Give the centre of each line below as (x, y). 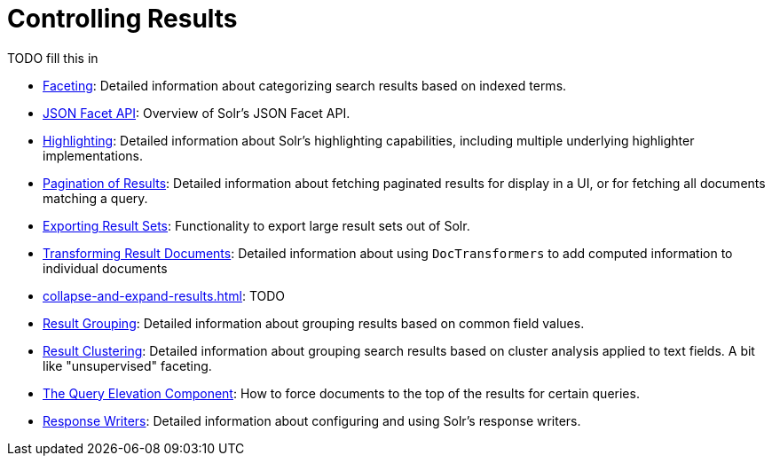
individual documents (105, 268)
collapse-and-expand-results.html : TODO (164, 295)
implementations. (93, 155)
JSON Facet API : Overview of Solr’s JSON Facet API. (197, 113)
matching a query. (95, 198)
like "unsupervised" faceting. (127, 365)
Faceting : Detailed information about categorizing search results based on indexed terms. (305, 85)
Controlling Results (122, 19)
